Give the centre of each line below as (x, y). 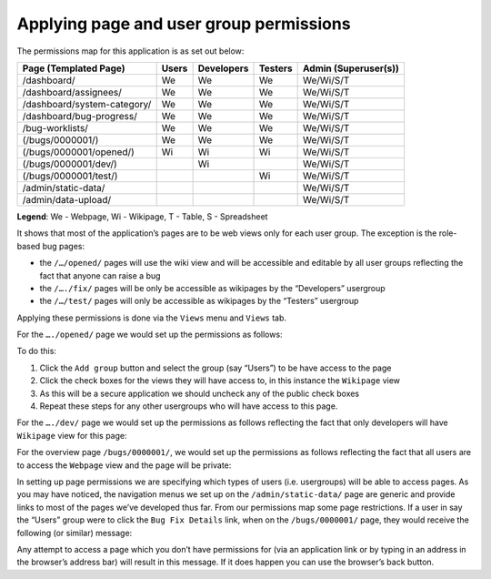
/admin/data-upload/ (67, 199)
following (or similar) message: (75, 533)
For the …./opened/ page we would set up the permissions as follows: (150, 335)
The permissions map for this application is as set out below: (130, 51)
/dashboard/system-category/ (87, 104)
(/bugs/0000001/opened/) (79, 152)
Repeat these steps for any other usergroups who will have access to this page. (189, 406)
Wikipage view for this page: (72, 435)
